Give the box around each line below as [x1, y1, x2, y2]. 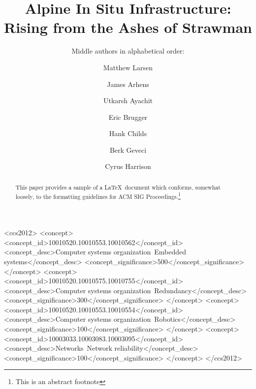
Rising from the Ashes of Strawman [4, 17, 252, 37]
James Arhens [107, 79, 149, 89]
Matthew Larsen [103, 62, 153, 72]
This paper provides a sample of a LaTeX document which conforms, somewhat [15, 183, 221, 191]
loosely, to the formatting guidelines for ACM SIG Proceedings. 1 [15, 191, 181, 200]
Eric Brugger [108, 111, 148, 122]
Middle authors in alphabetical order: [71, 46, 185, 56]
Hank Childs [109, 128, 147, 139]
